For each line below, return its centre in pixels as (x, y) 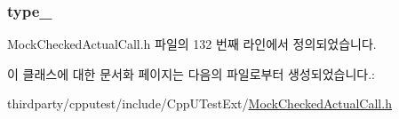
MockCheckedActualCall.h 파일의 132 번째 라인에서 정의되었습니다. (192, 44)
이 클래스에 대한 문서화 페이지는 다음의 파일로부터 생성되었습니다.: (191, 73)
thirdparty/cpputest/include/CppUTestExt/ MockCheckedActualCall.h (199, 103)
